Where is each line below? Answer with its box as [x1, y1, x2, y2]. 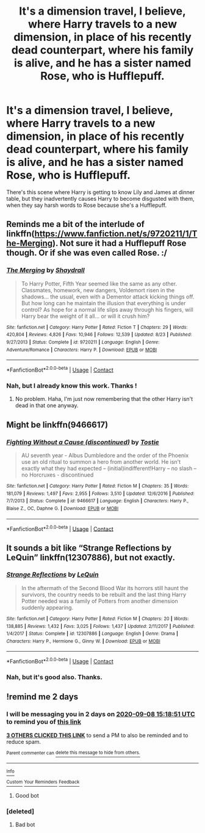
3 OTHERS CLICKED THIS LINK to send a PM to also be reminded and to [6, 731, 189, 739]
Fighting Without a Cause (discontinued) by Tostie [6, 438, 160, 446]
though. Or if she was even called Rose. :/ [6, 248, 168, 258]
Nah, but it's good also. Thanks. [6, 673, 103, 682]
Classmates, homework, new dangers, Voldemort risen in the [21, 286, 175, 294]
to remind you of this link [6, 718, 81, 726]
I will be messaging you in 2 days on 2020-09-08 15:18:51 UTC [6, 710, 195, 718]
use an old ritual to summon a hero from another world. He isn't [21, 458, 181, 465]
